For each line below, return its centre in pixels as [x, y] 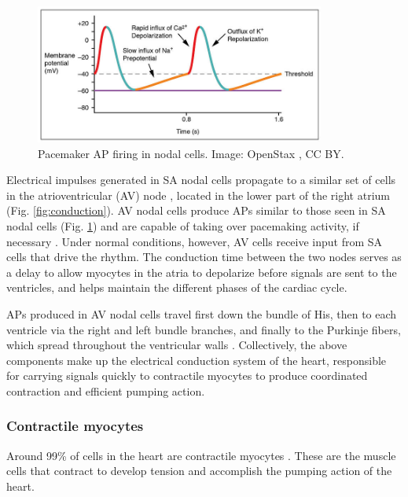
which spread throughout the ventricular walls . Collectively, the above [177, 345]
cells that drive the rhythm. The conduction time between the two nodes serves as [204, 257]
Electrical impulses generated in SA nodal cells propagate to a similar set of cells [201, 180]
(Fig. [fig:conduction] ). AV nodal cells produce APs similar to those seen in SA [196, 210]
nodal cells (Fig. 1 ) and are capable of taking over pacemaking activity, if [183, 225]
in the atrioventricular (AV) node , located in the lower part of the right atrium [198, 195]
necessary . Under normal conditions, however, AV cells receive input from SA [195, 241]
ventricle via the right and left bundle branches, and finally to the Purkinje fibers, [204, 329]
